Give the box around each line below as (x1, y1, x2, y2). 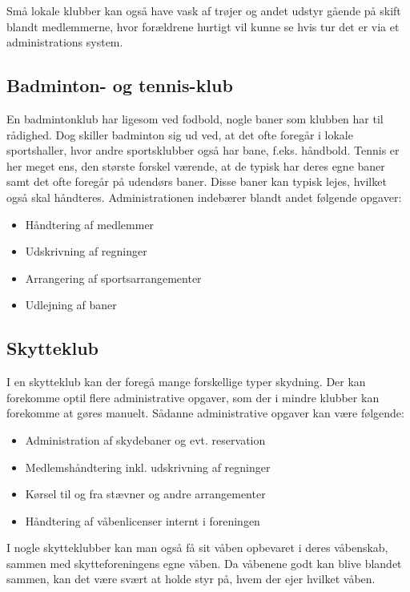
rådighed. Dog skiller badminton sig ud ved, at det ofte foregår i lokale (6, 126, 353, 143)
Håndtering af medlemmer (25, 215, 155, 232)
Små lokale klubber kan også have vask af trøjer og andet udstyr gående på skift (6, 2, 401, 18)
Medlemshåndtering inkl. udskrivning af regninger (25, 458, 271, 475)
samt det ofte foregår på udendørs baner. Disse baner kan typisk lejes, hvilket (6, 173, 387, 190)
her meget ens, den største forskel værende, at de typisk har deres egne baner (6, 157, 385, 174)
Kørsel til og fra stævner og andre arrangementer (25, 485, 266, 502)
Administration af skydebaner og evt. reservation (25, 431, 266, 448)
